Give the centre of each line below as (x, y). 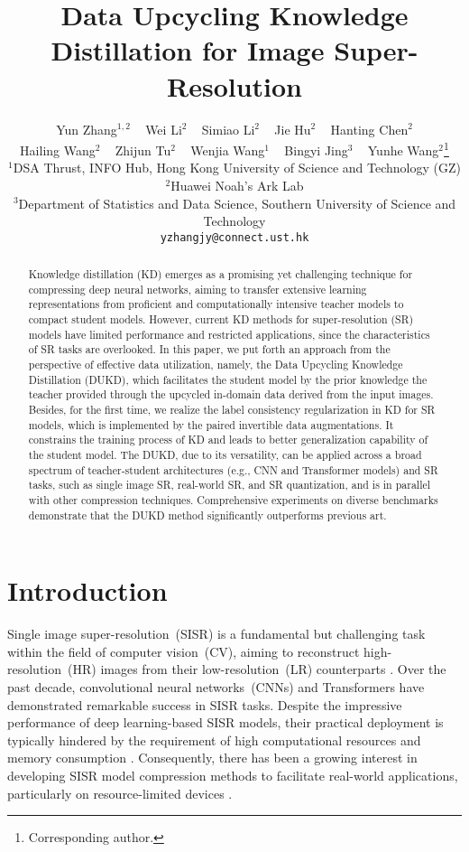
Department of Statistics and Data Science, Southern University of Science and (237, 203)
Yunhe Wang (403, 150)
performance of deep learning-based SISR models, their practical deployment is (225, 722)
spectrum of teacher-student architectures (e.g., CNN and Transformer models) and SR (233, 469)
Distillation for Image (188, 50)
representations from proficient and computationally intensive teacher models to (216, 304)
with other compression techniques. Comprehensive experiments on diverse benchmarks (233, 500)
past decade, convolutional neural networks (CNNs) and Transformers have (216, 687)
